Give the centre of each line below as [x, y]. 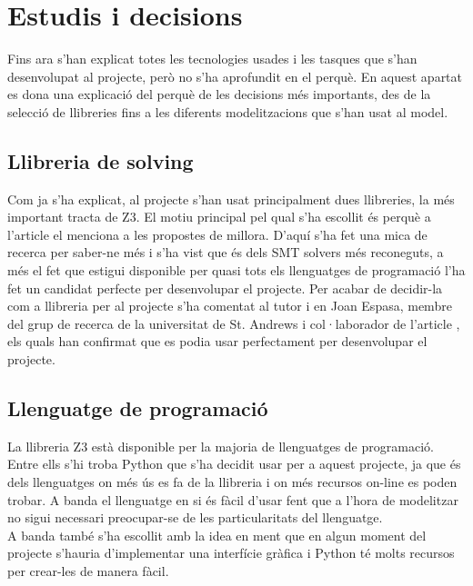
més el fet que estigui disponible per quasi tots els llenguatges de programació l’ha [236, 270]
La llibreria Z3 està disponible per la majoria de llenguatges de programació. [221, 446]
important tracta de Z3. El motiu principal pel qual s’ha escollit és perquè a [219, 217]
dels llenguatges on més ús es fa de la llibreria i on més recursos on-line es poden [232, 482]
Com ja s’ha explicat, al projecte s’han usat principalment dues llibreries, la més [231, 199]
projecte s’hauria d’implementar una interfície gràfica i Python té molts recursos [231, 553]
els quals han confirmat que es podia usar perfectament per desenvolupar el [217, 341]
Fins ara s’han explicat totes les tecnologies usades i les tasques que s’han [212, 59]
